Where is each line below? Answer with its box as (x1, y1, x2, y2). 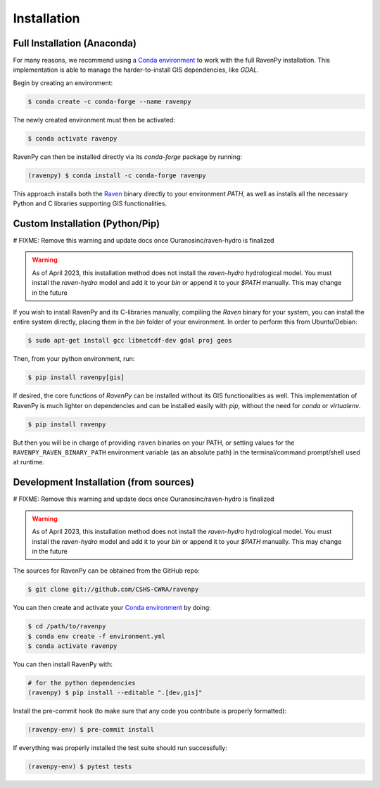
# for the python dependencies (27, 679, 137, 687)
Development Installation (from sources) (13, 476, 195, 488)
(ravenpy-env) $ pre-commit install (27, 725, 155, 734)
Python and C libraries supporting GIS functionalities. (13, 199, 167, 208)
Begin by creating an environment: (13, 78, 113, 87)
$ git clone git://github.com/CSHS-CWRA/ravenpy (27, 585, 199, 594)
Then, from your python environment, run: (13, 355, 135, 363)
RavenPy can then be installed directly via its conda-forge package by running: (13, 152, 243, 161)
